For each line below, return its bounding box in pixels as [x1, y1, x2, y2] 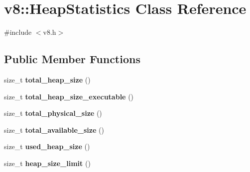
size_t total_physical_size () [4, 108, 102, 118]
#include [4, 27, 32, 37]
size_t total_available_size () [4, 124, 104, 135]
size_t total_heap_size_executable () [4, 91, 134, 101]
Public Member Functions [4, 51, 140, 67]
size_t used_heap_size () [4, 141, 90, 152]
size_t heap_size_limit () [4, 158, 91, 168]
